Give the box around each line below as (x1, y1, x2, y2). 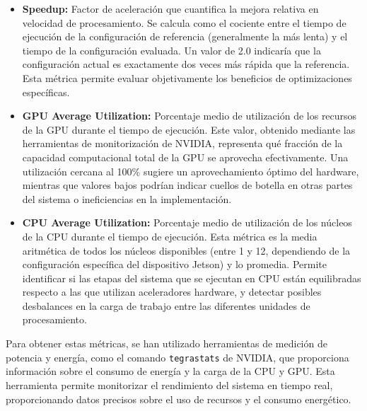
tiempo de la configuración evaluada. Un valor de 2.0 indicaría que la (22, 42, 321, 57)
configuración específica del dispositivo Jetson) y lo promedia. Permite (22, 257, 327, 272)
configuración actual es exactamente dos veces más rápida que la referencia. (22, 57, 350, 71)
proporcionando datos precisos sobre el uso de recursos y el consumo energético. (6, 391, 351, 406)
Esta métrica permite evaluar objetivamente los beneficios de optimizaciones (22, 70, 352, 85)
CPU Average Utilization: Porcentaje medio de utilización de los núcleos (22, 215, 352, 230)
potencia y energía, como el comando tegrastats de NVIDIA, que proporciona (6, 349, 349, 364)
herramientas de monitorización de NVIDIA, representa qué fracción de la (22, 136, 343, 151)
